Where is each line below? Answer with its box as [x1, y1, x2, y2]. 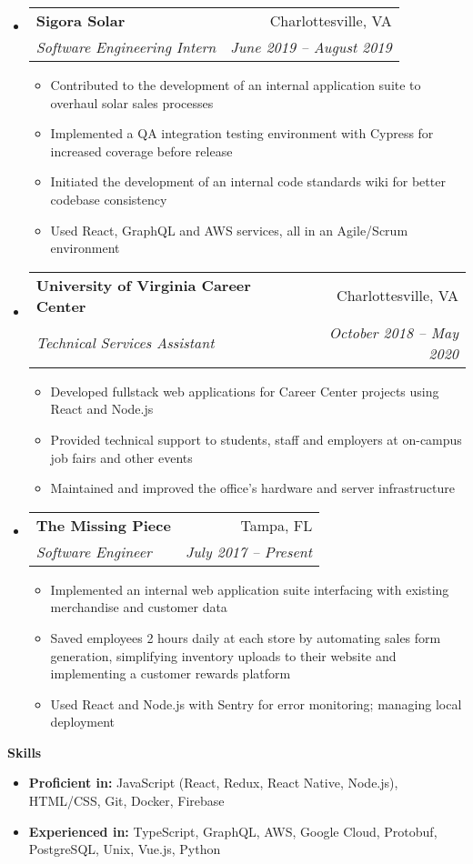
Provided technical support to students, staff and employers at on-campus [50, 429, 462, 448]
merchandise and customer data [50, 598, 227, 617]
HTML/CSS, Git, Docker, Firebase [28, 791, 225, 810]
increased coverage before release [50, 141, 233, 160]
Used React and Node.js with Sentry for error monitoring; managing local [50, 694, 462, 713]
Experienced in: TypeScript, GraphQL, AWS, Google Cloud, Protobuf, [28, 821, 438, 840]
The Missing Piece [35, 514, 171, 536]
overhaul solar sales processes [50, 93, 214, 112]
